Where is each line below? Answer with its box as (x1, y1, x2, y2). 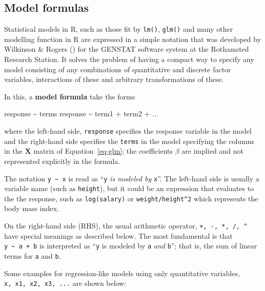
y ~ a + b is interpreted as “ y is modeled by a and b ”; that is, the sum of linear (4, 240, 257, 251)
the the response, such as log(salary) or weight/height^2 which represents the (4, 193, 258, 203)
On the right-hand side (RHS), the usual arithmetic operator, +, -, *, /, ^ (4, 220, 248, 231)
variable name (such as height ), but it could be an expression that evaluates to (4, 183, 254, 194)
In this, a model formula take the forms (4, 91, 135, 101)
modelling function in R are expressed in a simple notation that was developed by (4, 33, 261, 44)
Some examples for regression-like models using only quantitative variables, (4, 267, 240, 278)
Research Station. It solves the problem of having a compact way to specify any (4, 54, 254, 65)
